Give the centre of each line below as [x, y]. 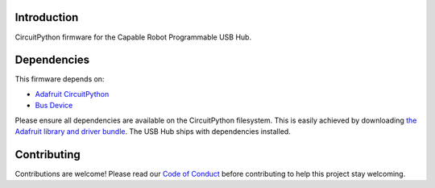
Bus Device [54, 106]
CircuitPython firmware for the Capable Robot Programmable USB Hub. [133, 37]
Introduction [47, 17]
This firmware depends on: [60, 79]
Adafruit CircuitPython [72, 94]
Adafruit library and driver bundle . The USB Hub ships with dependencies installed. [153, 131]
